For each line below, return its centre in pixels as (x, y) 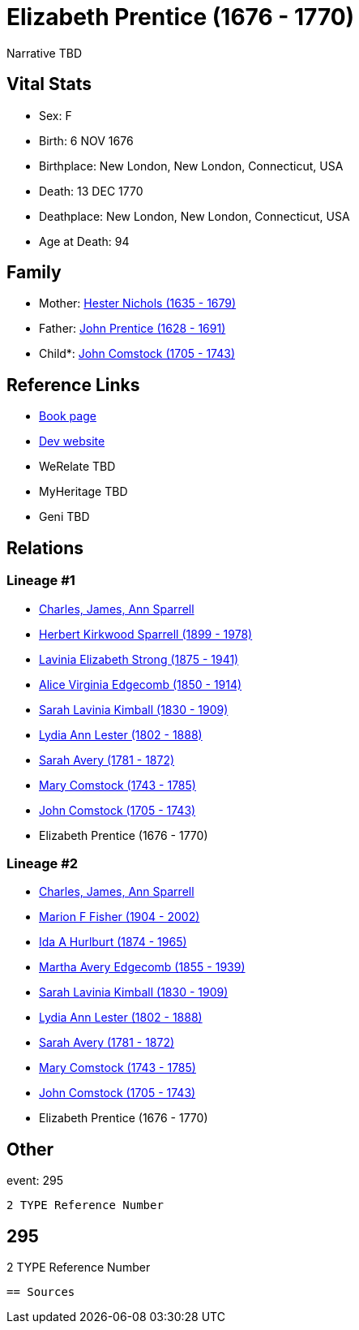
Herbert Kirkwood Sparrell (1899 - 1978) (146, 634)
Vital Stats (49, 84)
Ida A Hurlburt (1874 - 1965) (113, 942)
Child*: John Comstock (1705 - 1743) (137, 354)
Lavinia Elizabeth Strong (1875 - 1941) (139, 659)
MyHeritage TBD (83, 492)
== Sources (41, 1291)
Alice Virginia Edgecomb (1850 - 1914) (141, 684)
